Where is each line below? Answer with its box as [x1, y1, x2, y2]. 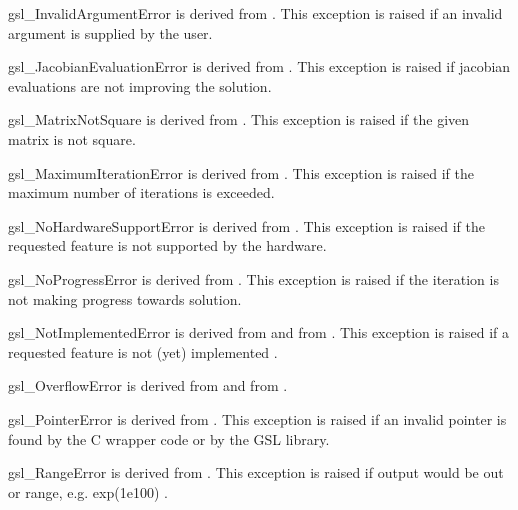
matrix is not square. [8, 128, 136, 149]
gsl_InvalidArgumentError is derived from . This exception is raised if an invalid [8, 3, 503, 23]
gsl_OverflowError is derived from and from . [8, 375, 288, 396]
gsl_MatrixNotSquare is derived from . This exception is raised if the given [8, 109, 470, 130]
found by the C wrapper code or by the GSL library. [8, 428, 330, 449]
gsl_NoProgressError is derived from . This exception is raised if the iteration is [8, 268, 499, 289]
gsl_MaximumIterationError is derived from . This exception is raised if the [8, 162, 474, 183]
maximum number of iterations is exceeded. [8, 182, 275, 203]
